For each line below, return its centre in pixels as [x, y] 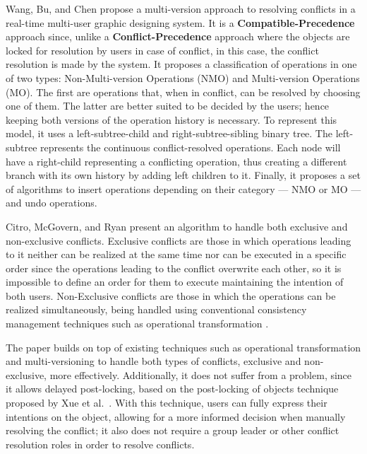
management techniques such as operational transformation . [137, 324]
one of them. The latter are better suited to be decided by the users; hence [168, 106]
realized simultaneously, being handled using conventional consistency [156, 309]
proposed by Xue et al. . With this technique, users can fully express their [167, 403]
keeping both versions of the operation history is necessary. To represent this [172, 119]
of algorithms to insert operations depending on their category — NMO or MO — [183, 188]
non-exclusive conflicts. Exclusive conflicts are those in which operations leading [179, 240]
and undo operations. [52, 203]
